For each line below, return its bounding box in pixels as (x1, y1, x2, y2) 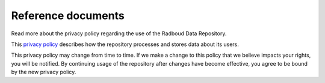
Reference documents (11, 9, 125, 22)
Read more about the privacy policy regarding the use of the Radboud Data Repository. (11, 30, 227, 37)
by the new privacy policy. (11, 69, 76, 76)
